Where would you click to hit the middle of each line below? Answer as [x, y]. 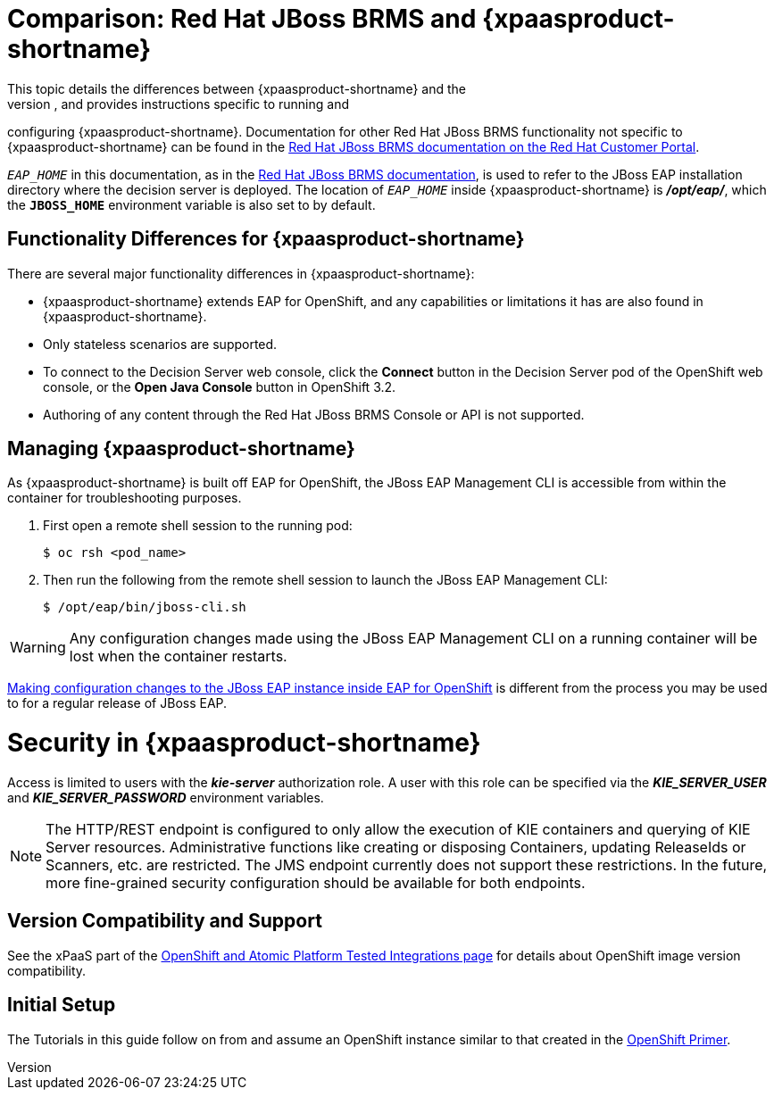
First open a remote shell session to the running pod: [198, 526]
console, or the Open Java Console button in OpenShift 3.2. [220, 386]
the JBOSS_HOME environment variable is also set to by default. [191, 204]
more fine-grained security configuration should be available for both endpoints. [316, 882]
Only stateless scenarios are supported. [160, 344]
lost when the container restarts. [178, 657]
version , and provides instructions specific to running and [179, 104]
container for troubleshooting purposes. [125, 498]
